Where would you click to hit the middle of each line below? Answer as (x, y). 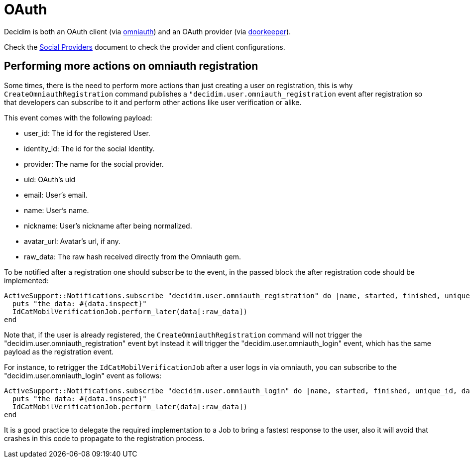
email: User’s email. (56, 195)
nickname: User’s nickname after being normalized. (108, 226)
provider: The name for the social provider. (94, 164)
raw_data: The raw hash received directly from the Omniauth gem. (132, 256)
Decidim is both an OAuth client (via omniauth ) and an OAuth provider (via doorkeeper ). (148, 31)
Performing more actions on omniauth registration (131, 66)
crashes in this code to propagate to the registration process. (104, 438)
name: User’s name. (57, 210)
